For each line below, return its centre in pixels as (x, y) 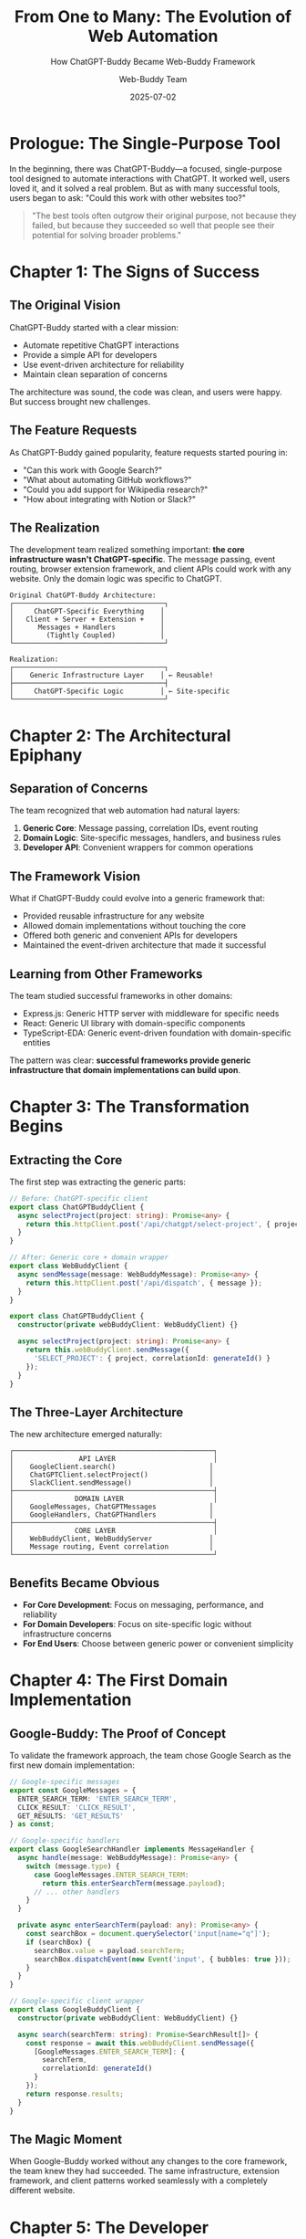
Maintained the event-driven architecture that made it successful (144, 945)
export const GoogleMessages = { (73, 1790)
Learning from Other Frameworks (106, 974)
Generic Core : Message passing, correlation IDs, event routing (140, 828)
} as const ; (32, 1824)
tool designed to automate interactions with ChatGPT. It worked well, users (150, 178)
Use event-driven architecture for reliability (103, 364)
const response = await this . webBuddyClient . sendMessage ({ (140, 2043)
